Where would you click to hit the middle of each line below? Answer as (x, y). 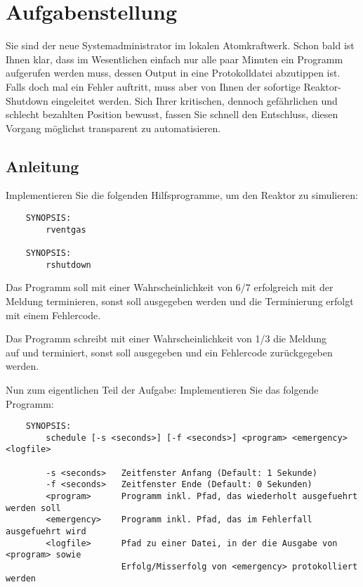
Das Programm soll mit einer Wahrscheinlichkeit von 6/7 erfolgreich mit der (170, 287)
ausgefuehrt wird (46, 532)
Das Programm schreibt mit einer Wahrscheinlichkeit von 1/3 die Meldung (166, 338)
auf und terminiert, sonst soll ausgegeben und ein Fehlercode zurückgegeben (169, 352)
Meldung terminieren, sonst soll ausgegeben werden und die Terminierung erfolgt (180, 301)
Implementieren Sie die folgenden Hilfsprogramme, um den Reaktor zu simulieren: (182, 195)
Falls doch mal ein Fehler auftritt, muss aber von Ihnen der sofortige (153, 86)
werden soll (33, 508)
